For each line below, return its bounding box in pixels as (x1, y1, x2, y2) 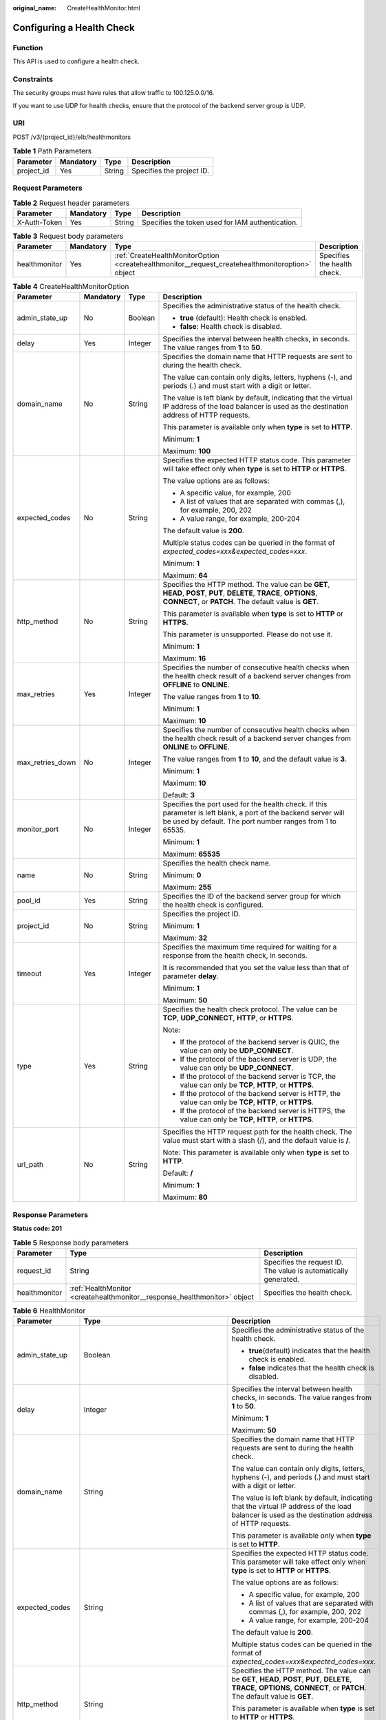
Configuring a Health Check (12, 21, 135, 34)
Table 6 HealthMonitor (12, 1306, 86, 1315)
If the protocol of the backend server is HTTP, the (180, 1089, 341, 1099)
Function (12, 43, 43, 52)
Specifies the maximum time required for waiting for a (162, 943, 337, 952)
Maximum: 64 (162, 571, 208, 581)
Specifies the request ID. (264, 1257, 344, 1267)
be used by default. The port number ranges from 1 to (162, 817, 337, 826)
